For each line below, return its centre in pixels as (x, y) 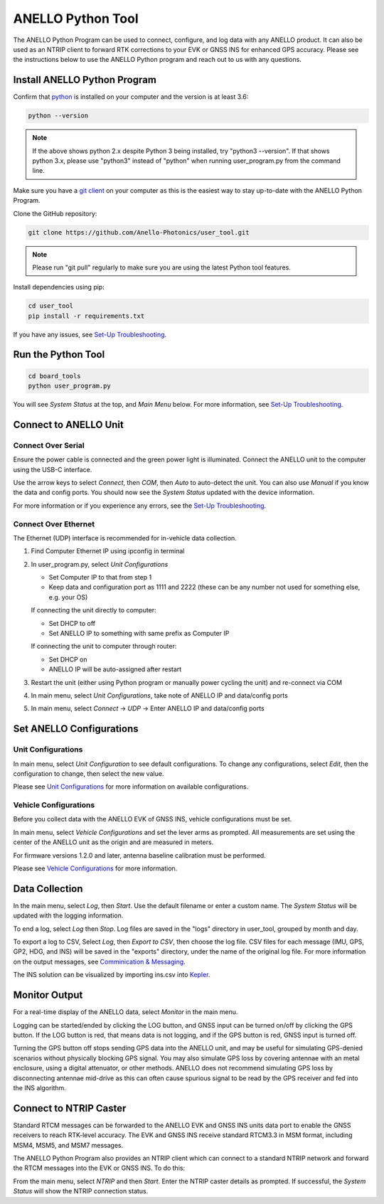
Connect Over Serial (49, 445)
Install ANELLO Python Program (85, 80)
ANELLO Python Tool (76, 18)
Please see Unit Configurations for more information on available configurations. (131, 787)
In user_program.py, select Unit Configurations (100, 564)
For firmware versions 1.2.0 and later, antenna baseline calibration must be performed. (139, 855)
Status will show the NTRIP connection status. (81, 1191)
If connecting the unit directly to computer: (94, 610)
